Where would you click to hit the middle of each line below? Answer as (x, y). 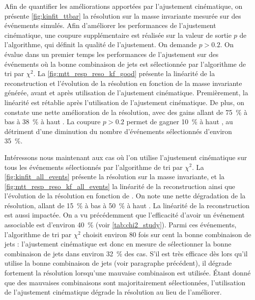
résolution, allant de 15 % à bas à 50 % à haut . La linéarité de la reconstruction (127, 205)
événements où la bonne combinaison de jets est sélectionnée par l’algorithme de (125, 64)
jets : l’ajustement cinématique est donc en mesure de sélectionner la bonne (118, 244)
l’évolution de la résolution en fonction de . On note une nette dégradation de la (125, 196)
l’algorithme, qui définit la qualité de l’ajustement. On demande (100, 44)
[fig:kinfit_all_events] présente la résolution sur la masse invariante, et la (114, 177)
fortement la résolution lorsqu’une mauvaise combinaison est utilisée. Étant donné (127, 273)
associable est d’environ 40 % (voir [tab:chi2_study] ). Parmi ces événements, (121, 225)
